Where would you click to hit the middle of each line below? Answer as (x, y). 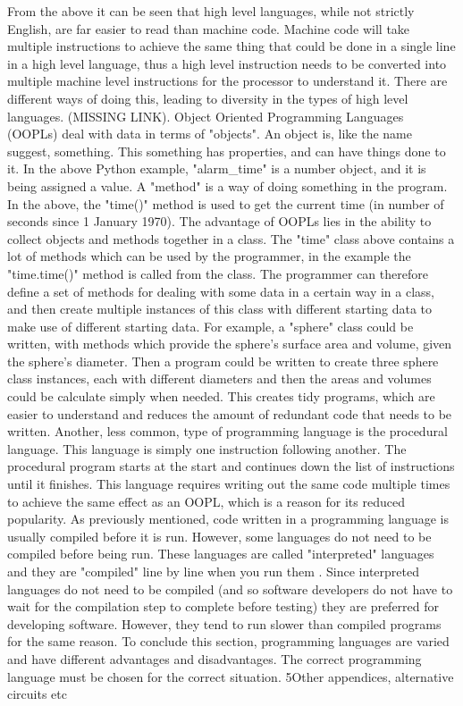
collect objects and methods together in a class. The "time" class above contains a (231, 238)
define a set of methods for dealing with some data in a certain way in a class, (221, 291)
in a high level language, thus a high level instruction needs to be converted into (227, 63)
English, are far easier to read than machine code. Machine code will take (209, 28)
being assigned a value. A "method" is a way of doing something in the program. (227, 185)
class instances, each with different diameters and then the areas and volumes (219, 378)
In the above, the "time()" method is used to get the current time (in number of (226, 203)
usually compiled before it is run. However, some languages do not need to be (219, 536)
